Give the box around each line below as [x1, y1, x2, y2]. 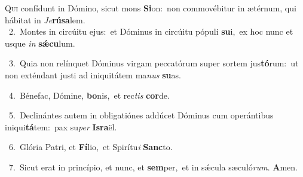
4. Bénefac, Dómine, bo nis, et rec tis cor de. [8, 89, 170, 101]
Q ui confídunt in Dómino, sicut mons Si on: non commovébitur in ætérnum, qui [5, 2, 296, 14]
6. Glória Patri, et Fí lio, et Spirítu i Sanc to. [8, 141, 173, 153]
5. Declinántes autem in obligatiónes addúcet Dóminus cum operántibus [8, 109, 274, 121]
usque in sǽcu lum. [5, 36, 75, 49]
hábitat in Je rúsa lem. [5, 13, 85, 26]
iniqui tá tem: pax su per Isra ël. [5, 120, 117, 133]
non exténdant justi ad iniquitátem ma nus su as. [5, 68, 181, 81]
